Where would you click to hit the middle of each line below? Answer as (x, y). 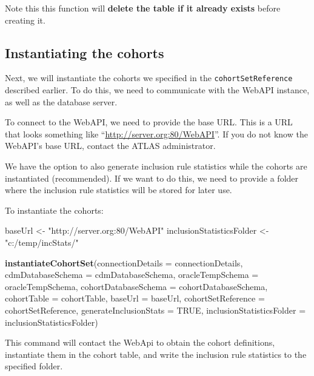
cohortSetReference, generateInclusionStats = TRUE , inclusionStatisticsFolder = (155, 310)
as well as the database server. (61, 101)
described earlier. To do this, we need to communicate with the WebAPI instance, (157, 90)
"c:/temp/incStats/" (42, 242)
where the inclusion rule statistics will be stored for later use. (119, 190)
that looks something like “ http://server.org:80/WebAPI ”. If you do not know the (156, 134)
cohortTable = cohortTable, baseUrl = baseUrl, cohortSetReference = (135, 298)
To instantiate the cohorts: (54, 210)
